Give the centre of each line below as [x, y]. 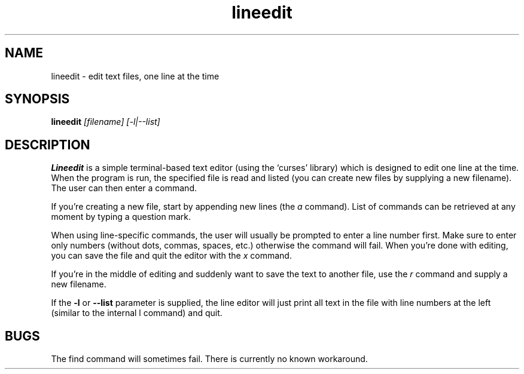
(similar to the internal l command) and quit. [137, 313]
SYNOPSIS [37, 99]
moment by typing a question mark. [121, 217]
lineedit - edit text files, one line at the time [135, 76]
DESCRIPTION [48, 145]
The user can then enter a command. [124, 188]
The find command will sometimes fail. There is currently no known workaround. [209, 359]
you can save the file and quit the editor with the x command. [171, 256]
